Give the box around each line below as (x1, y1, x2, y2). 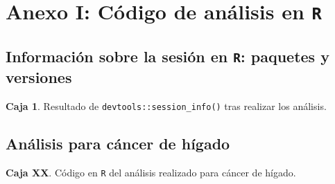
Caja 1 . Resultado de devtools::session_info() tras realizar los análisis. (6, 98, 327, 113)
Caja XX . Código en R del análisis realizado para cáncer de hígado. (6, 165, 296, 179)
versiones (6, 66, 72, 87)
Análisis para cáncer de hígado (6, 132, 230, 154)
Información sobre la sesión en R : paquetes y (6, 45, 329, 66)
